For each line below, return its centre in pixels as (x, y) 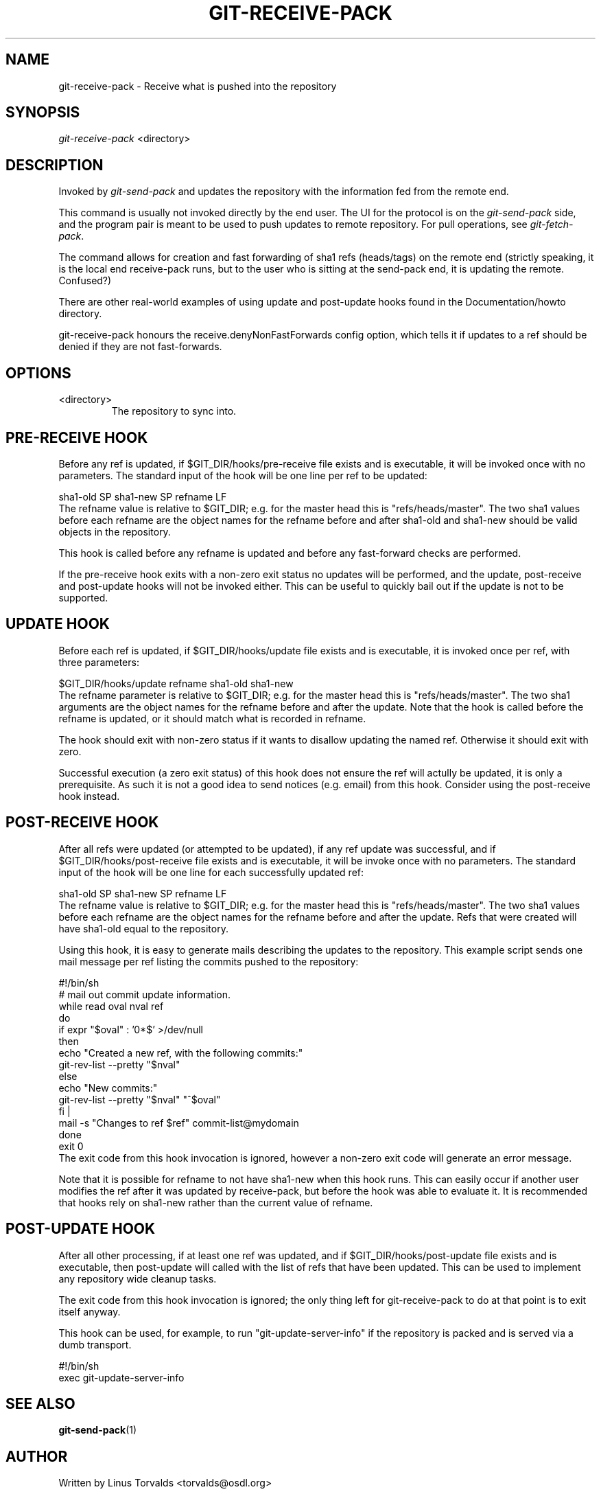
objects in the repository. (115, 531)
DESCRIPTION (55, 165)
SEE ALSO (40, 1403)
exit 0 (71, 1146)
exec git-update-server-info (121, 1377)
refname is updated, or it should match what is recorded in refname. (212, 718)
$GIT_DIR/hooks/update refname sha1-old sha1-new (176, 683)
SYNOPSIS (43, 113)
